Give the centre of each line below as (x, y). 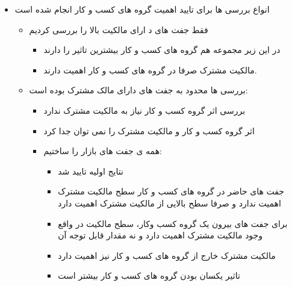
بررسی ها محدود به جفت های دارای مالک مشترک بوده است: (138, 90)
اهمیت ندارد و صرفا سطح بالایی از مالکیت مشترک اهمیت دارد (169, 203)
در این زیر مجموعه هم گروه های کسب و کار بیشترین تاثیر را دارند (162, 50)
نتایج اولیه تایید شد (91, 171)
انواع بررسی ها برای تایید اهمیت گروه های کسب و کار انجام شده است (142, 9)
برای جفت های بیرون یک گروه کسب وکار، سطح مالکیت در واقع (173, 223)
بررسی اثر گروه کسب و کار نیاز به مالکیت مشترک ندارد (144, 110)
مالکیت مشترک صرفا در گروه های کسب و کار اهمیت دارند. (150, 70)
